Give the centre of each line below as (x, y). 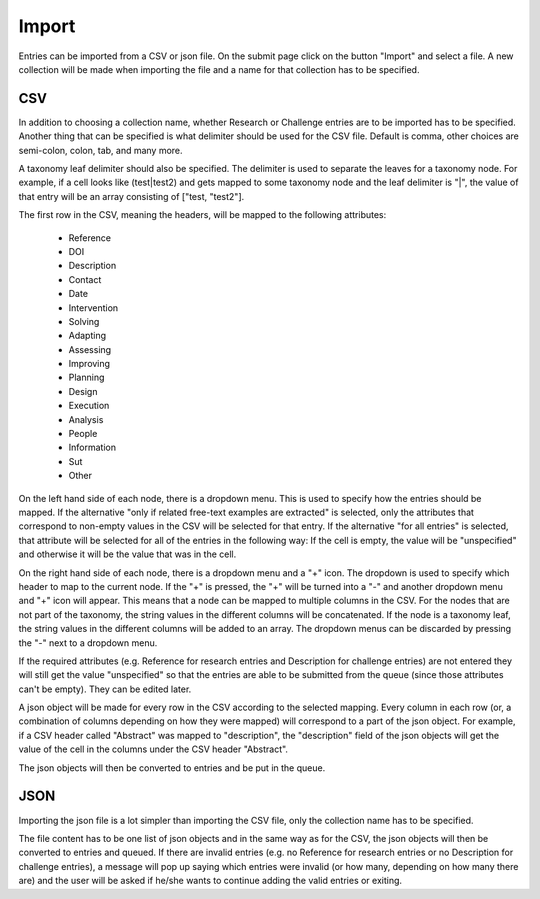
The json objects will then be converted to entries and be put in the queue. (172, 767)
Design (83, 391)
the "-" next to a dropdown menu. (88, 642)
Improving (89, 364)
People (83, 434)
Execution (89, 406)
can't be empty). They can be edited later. (105, 689)
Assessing (90, 349)
